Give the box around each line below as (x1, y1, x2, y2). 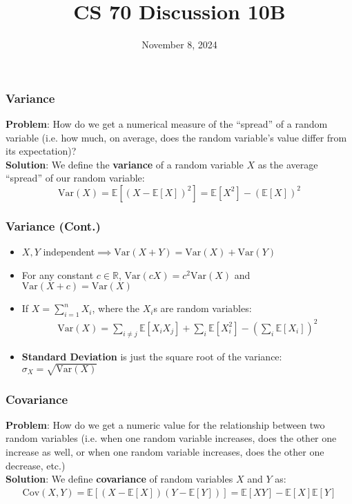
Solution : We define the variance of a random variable (6, 157, 244, 171)
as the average (257, 157, 318, 171)
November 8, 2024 (141, 37, 217, 52)
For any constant (21, 267, 94, 282)
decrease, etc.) (6, 458, 66, 472)
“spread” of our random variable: (6, 171, 145, 185)
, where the (92, 301, 139, 316)
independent (43, 244, 95, 259)
